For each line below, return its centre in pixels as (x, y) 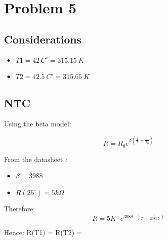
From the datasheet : (36, 159)
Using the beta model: (38, 123)
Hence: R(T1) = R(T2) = (43, 232)
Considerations (43, 39)
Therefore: (20, 209)
